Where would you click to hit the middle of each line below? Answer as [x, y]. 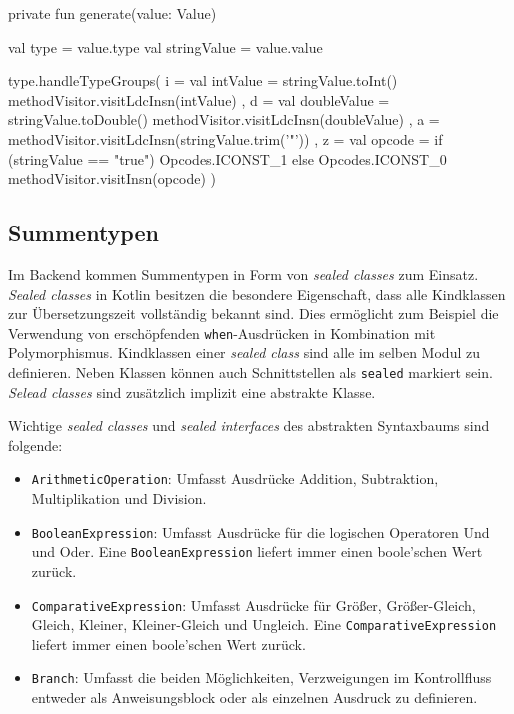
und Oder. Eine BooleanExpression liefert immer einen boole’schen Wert [257, 551]
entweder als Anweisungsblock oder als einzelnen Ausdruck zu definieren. [254, 697]
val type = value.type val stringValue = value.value [165, 46]
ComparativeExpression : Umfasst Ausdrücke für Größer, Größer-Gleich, [253, 604]
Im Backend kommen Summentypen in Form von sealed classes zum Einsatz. [243, 273]
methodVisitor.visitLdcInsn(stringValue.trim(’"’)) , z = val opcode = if [225, 138]
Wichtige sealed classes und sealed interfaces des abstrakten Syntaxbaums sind [249, 425]
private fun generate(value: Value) [112, 13]
